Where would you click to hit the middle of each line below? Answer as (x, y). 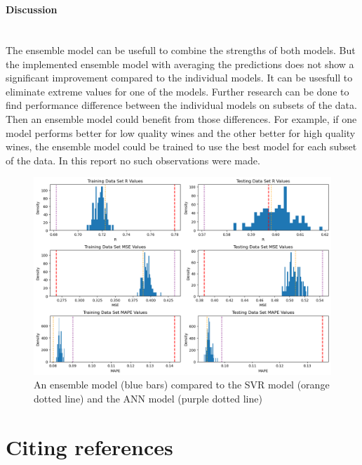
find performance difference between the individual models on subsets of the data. (181, 105)
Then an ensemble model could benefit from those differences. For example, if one (181, 118)
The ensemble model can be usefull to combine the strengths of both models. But (181, 50)
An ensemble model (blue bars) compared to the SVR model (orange (182, 385)
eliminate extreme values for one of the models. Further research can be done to (177, 91)
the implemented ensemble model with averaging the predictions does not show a (180, 64)
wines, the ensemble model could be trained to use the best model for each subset (181, 146)
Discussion (32, 9)
